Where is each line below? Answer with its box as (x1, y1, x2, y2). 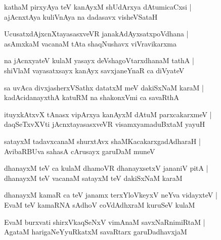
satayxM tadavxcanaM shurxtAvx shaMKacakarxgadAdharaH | (4, 135, 201, 146)
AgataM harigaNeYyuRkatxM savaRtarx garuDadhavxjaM (4, 226, 187, 237)
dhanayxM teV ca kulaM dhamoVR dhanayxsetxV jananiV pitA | (4, 163, 208, 173)
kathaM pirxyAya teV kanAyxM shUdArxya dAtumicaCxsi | (4, 2, 192, 12)
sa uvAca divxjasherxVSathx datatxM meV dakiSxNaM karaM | (4, 82, 204, 92)
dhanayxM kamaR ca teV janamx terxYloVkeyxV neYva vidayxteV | (4, 189, 217, 200)
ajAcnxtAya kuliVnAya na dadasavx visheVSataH (4, 11, 158, 22)
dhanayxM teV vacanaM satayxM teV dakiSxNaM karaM (4, 172, 183, 183)
